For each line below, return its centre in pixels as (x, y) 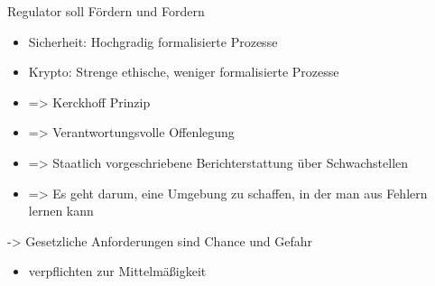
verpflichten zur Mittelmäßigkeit (117, 271)
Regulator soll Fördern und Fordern (106, 11)
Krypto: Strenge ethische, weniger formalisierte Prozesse (184, 72)
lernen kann (61, 211)
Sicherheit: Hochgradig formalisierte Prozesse (153, 41)
